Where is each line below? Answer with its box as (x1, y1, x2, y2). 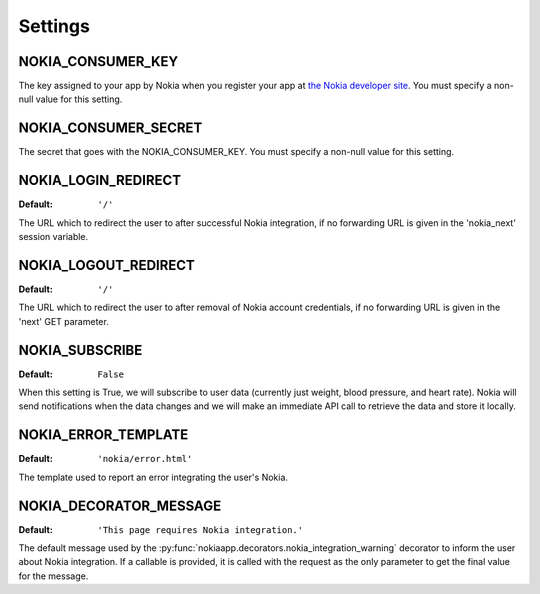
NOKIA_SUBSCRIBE (18, 341, 143, 359)
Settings (18, 15, 90, 37)
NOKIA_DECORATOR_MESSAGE (18, 497, 222, 514)
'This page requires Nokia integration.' (97, 524, 304, 535)
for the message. (18, 570, 89, 582)
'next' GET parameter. (18, 315, 109, 327)
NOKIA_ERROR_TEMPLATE (18, 426, 189, 444)
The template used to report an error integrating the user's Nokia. (18, 471, 289, 483)
